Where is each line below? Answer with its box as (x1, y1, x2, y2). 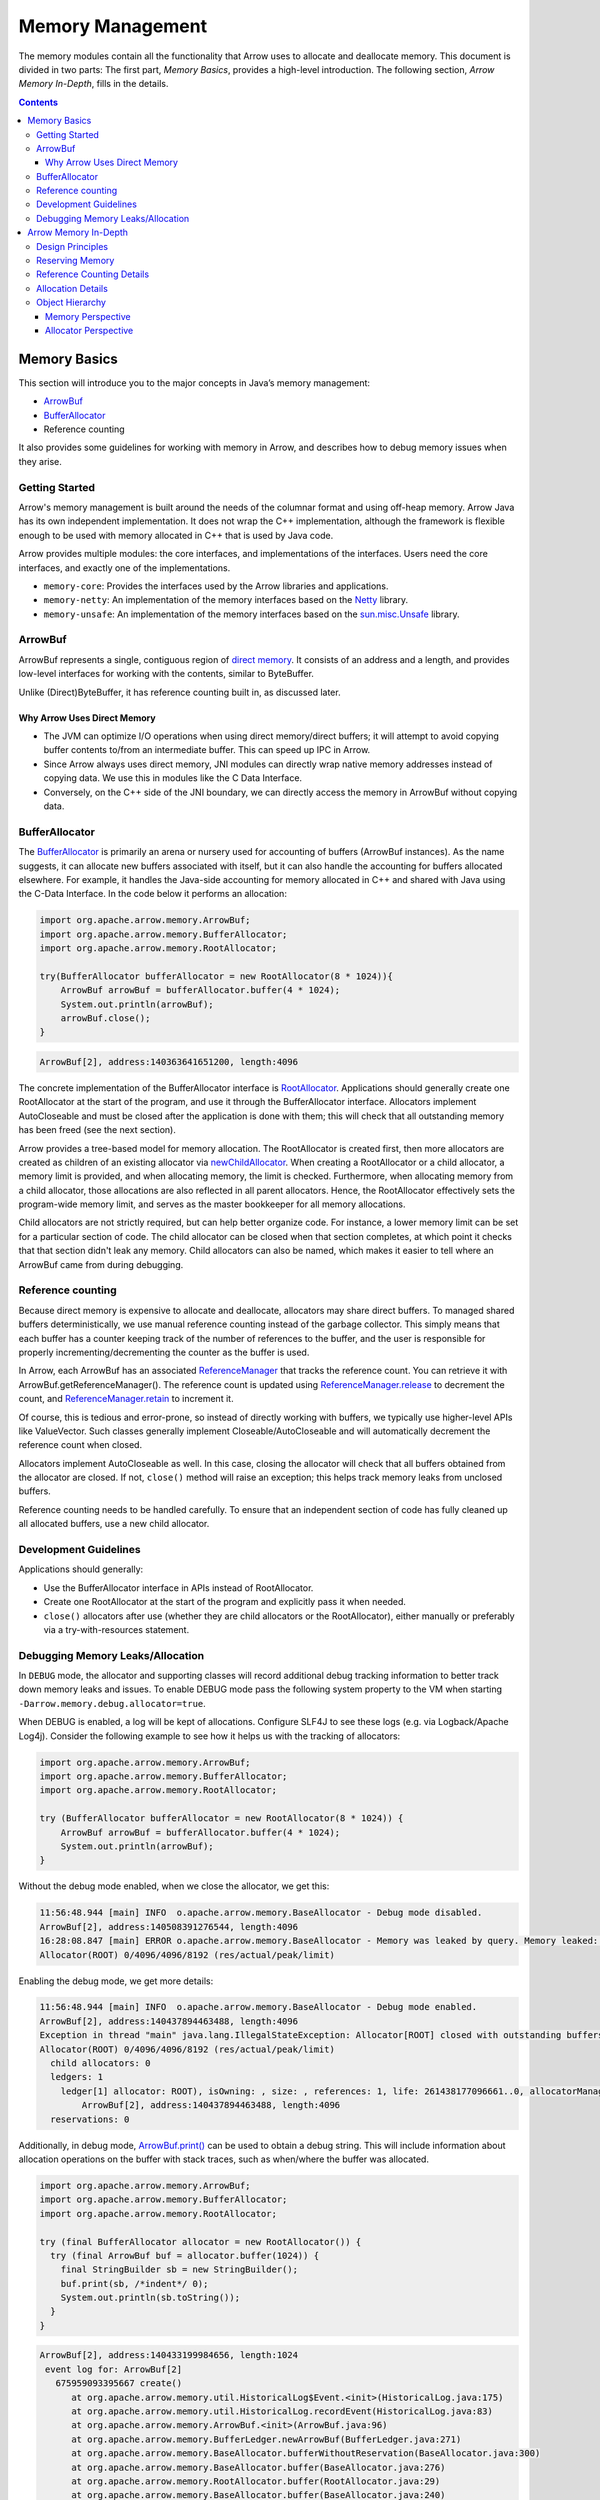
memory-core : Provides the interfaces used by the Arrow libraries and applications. (43, 580, 389, 592)
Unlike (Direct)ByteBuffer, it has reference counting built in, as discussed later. (18, 686, 341, 698)
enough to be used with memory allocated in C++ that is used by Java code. (18, 529, 334, 541)
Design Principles (36, 240, 109, 252)
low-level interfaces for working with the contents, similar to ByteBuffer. (18, 668, 315, 680)
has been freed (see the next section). (18, 1124, 177, 1136)
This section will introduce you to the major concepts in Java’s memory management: (18, 376, 370, 389)
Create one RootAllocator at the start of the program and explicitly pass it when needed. (43, 1596, 407, 1608)
